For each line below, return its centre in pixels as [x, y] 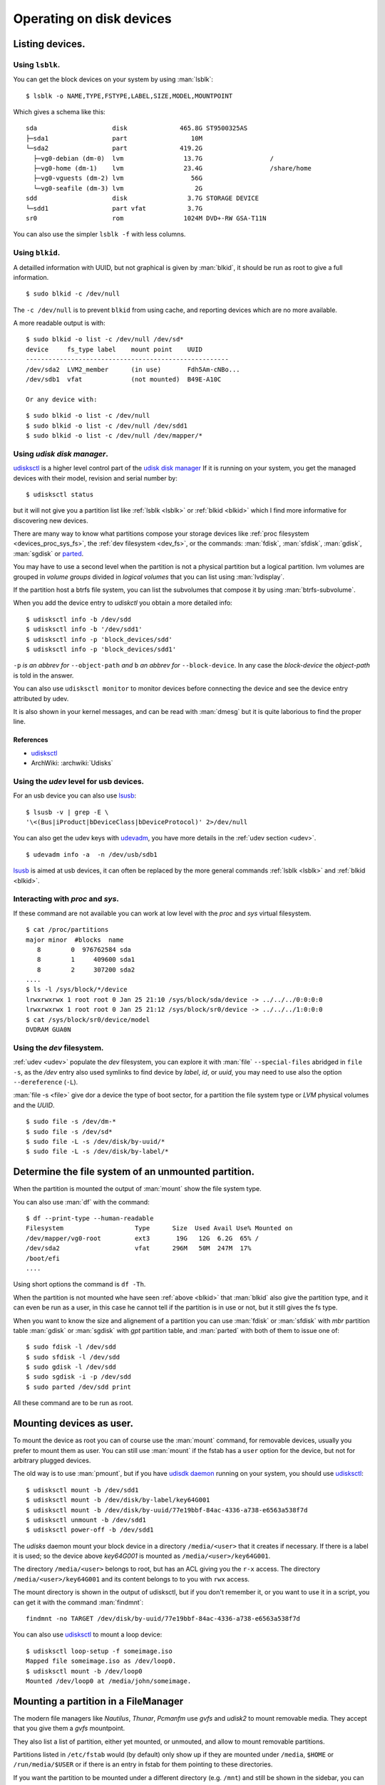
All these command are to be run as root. [73, 1403]
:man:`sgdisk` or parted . [48, 553]
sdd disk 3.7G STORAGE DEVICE [143, 198]
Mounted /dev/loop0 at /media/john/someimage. [109, 1681]
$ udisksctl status [60, 494]
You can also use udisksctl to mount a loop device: [88, 1634]
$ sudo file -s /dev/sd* [69, 1131]
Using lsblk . [37, 64]
